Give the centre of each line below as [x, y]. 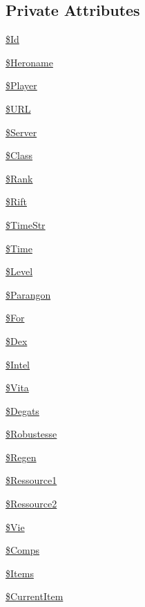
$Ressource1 [31, 480]
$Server [21, 132]
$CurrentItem [35, 596]
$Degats [22, 410]
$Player [21, 85]
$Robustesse [31, 434]
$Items [20, 573]
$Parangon [28, 294]
